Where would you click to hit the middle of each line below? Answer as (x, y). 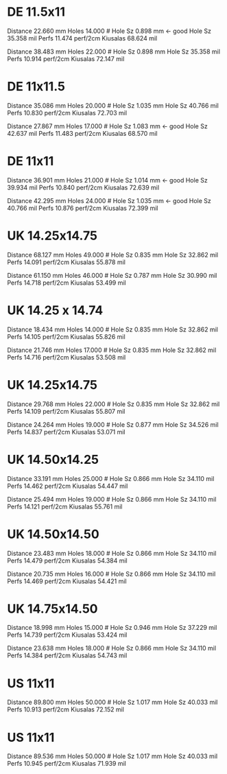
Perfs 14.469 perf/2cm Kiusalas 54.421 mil (67, 581)
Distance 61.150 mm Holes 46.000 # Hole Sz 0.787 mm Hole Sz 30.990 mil (112, 275)
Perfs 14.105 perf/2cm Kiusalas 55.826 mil (66, 336)
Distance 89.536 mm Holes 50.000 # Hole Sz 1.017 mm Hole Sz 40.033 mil (112, 756)
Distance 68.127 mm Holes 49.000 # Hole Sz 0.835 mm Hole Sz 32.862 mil (112, 255)
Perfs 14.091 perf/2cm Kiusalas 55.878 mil (66, 262)
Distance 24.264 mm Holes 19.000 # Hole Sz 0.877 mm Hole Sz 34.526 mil (113, 424)
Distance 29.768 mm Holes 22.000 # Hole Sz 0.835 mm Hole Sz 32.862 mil (113, 404)
